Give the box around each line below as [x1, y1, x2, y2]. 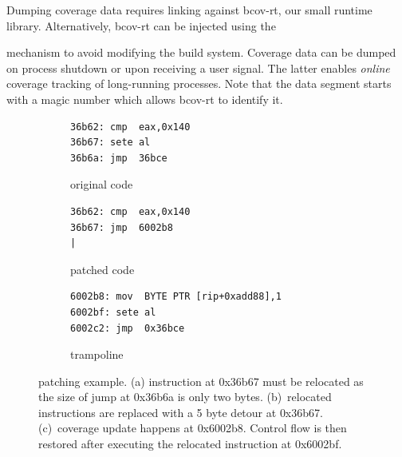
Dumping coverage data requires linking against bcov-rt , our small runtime [6, 2, 372, 18]
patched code [70, 260, 135, 277]
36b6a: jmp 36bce [70, 152, 167, 164]
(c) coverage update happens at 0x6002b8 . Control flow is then [38, 419, 347, 436]
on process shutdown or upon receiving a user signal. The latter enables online [6, 59, 390, 76]
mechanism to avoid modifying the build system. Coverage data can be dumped [6, 44, 396, 61]
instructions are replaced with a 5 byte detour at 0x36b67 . [38, 403, 323, 420]
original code [70, 176, 133, 193]
